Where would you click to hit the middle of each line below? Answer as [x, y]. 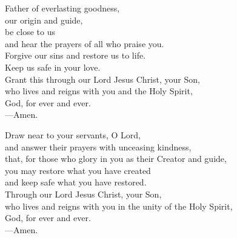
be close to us [30, 32]
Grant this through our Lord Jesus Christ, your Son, [102, 79]
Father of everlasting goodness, [62, 8]
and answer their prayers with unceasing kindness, [98, 146]
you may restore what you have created [78, 170]
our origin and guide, [44, 20]
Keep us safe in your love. [53, 67]
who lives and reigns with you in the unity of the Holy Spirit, [119, 206]
